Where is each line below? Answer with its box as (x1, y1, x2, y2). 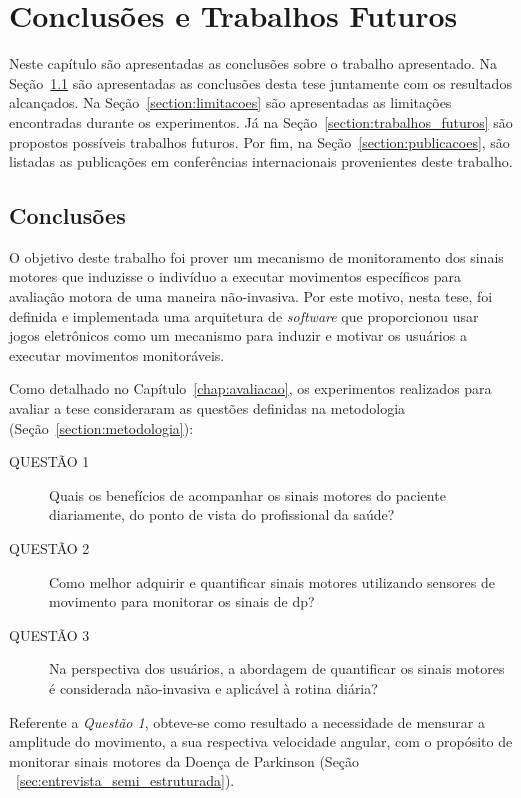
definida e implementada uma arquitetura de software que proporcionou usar (9, 305, 479, 326)
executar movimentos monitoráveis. (9, 344, 225, 365)
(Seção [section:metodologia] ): (9, 417, 194, 438)
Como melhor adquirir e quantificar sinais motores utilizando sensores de (49, 571, 495, 592)
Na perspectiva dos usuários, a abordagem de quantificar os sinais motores (49, 658, 505, 679)
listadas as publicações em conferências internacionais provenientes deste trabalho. (9, 151, 513, 172)
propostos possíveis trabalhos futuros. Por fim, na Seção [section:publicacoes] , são (9, 131, 510, 152)
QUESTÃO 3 (9, 624, 90, 645)
